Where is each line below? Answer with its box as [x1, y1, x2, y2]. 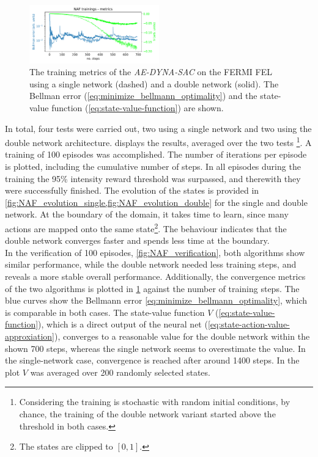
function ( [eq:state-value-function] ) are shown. [51, 101, 224, 114]
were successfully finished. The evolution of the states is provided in [5, 184, 259, 197]
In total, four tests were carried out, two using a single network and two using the [5, 122, 312, 134]
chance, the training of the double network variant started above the [19, 407, 276, 420]
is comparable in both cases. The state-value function [5, 305, 205, 318]
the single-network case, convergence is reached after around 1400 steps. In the [5, 354, 300, 367]
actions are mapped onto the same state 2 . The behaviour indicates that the [5, 220, 287, 235]
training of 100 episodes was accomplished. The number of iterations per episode [5, 148, 307, 161]
